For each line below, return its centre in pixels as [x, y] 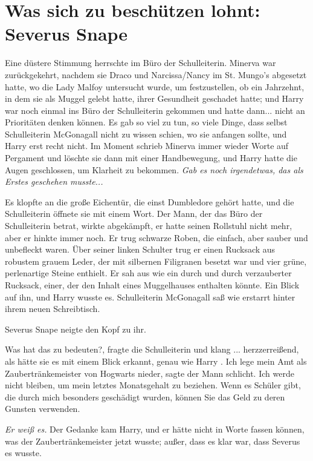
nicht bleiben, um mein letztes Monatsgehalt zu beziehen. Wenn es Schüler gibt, [153, 385]
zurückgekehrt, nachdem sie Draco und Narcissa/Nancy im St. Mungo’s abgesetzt [156, 74]
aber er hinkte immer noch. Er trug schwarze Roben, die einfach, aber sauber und [156, 237]
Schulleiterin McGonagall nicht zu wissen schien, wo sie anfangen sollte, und [146, 134]
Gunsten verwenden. [43, 409]
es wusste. [23, 453]
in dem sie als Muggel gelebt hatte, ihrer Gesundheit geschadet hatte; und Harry [154, 98]
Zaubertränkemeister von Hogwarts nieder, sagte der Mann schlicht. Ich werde [150, 373]
